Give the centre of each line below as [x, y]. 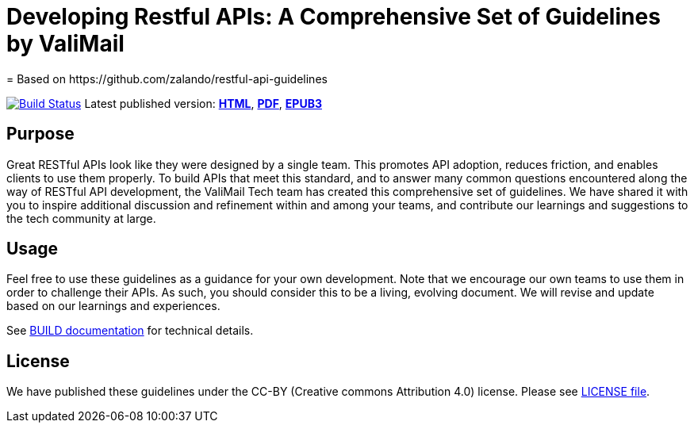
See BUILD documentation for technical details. [130, 331]
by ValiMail [65, 44]
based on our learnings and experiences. [113, 306]
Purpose [40, 134]
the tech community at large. [81, 218]
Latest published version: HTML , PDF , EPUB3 [203, 103]
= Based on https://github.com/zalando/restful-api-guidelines [167, 79]
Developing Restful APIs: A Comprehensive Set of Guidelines [334, 17]
